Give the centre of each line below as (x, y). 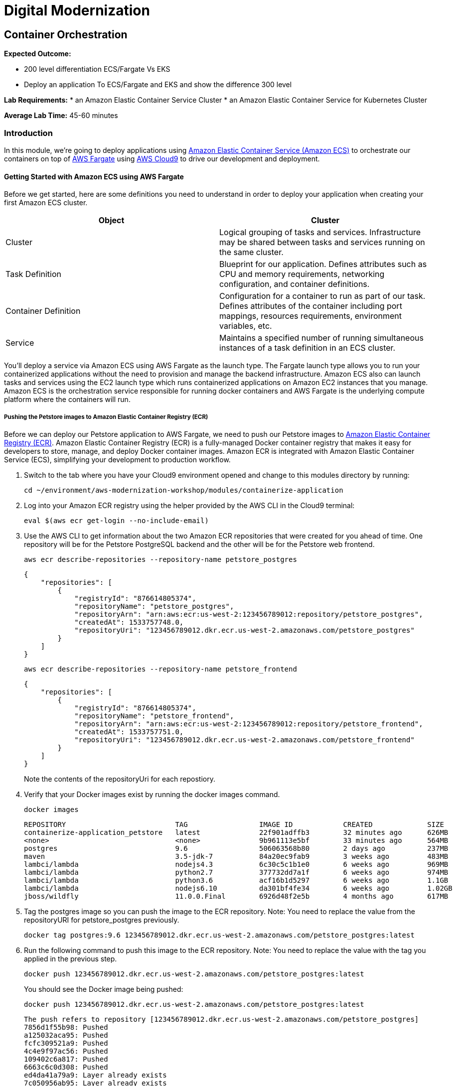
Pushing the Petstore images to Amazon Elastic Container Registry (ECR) (106, 417)
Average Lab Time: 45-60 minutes (61, 116)
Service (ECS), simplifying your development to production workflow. (117, 459)
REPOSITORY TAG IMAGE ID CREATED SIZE (234, 824)
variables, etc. (246, 326)
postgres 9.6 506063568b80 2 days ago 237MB (236, 848)
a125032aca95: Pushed (66, 1035)
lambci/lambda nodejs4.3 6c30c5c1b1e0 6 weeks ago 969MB (236, 864)
